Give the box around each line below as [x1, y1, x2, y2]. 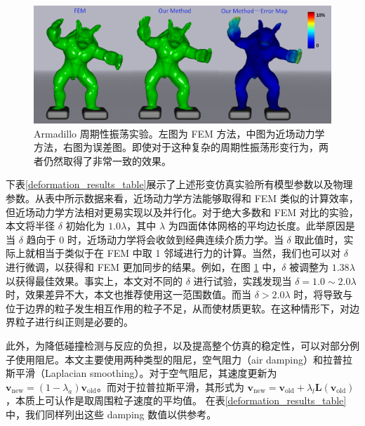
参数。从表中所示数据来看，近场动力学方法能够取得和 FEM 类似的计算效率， [6, 191, 359, 206]
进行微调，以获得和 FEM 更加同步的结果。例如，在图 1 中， [6, 260, 282, 274]
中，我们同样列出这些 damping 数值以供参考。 [6, 406, 217, 421]
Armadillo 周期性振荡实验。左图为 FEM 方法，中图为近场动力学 [34, 126, 325, 140]
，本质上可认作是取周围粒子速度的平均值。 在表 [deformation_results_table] [6, 393, 347, 408]
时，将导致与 [293, 287, 353, 302]
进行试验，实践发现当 [193, 273, 292, 288]
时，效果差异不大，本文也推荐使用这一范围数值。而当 [6, 287, 251, 302]
